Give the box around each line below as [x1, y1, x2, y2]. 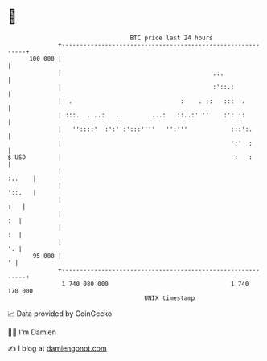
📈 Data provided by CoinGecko [7, 309, 113, 318]
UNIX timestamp [144, 293, 195, 302]
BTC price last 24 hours [129, 34, 214, 42]
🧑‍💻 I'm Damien [7, 327, 57, 337]
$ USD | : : [7, 153, 253, 162]
